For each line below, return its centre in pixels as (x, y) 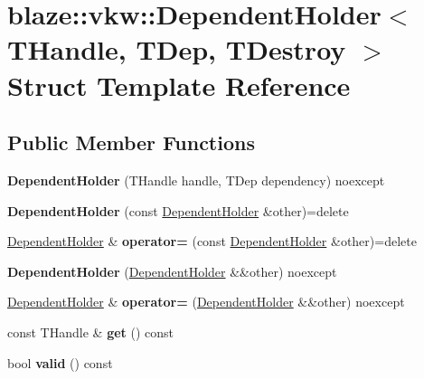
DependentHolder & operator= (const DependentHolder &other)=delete (212, 241)
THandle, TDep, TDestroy (177, 49)
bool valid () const (60, 362)
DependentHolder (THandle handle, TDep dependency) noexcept (196, 180)
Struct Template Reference (179, 85)
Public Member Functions (131, 142)
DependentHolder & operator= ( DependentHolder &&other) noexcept (206, 302)
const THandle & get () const (90, 332)
